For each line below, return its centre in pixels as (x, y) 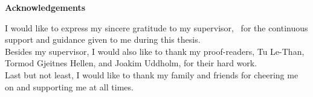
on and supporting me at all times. (69, 86)
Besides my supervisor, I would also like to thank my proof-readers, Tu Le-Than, (155, 51)
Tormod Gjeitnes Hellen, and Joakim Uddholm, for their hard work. (131, 63)
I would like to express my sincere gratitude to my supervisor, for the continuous (156, 27)
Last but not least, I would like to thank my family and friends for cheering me (152, 74)
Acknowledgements (45, 7)
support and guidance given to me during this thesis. (103, 39)
